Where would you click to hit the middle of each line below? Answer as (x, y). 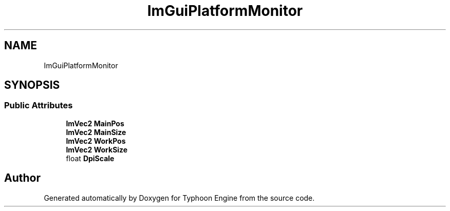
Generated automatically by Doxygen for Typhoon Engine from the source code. (179, 198)
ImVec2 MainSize (96, 132)
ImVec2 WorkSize (97, 149)
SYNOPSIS (32, 85)
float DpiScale (90, 158)
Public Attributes (39, 106)
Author (22, 178)
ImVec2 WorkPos (96, 141)
